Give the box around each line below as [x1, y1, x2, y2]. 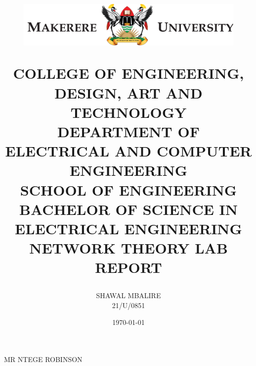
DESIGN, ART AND [54, 82, 203, 103]
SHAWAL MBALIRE [96, 290, 161, 301]
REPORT [95, 257, 162, 277]
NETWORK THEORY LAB [29, 238, 228, 258]
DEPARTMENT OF [57, 121, 200, 141]
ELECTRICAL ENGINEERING [15, 218, 242, 238]
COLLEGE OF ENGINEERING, [13, 63, 244, 83]
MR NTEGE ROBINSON [4, 354, 83, 365]
